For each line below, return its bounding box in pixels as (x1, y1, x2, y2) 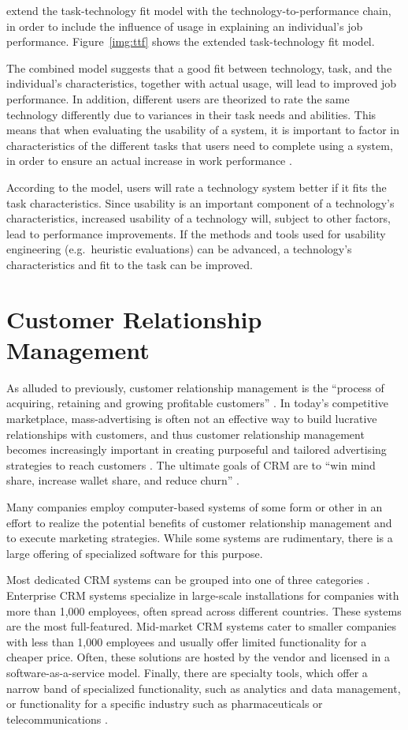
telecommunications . (6, 710, 108, 727)
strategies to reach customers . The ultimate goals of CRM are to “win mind (6, 456, 376, 473)
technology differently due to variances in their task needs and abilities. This (6, 106, 376, 122)
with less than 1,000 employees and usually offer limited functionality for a (6, 633, 367, 650)
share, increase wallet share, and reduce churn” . (6, 472, 239, 489)
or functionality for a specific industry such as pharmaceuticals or (6, 695, 323, 712)
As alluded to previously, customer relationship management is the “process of (6, 379, 384, 395)
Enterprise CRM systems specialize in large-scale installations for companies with (6, 586, 399, 603)
